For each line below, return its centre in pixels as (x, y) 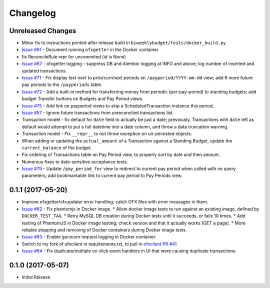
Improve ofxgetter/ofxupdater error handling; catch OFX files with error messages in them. (115, 202)
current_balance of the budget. (57, 147)
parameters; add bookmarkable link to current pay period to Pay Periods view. (102, 175)
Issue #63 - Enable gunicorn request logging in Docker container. (89, 237)
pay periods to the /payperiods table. (62, 84)
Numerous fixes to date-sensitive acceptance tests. (75, 161)
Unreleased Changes (43, 31)
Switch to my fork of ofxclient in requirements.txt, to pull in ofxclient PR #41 (99, 244)
